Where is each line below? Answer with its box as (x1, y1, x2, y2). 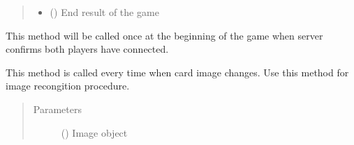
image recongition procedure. (6, 78, 130, 93)
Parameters (33, 101, 82, 116)
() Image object (61, 125, 128, 139)
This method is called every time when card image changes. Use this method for (6, 65, 349, 79)
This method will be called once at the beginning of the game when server (6, 28, 323, 42)
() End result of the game (50, 5, 159, 19)
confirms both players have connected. (6, 42, 169, 56)
